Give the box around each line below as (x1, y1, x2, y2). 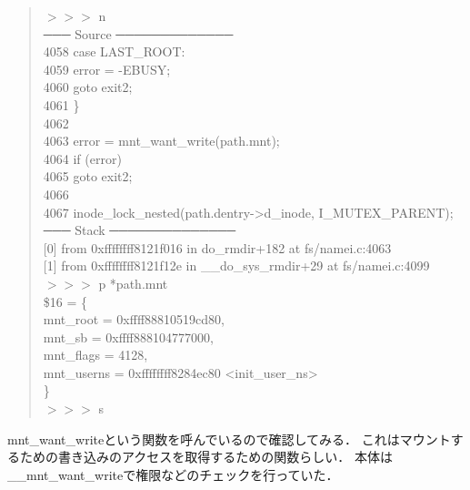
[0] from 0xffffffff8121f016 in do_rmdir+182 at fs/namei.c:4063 (43, 238, 392, 257)
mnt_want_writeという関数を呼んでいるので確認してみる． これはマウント (7, 429, 451, 448)
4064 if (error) (43, 148, 122, 168)
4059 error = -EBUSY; (43, 59, 171, 78)
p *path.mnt (98, 273, 168, 292)
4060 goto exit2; (43, 77, 133, 97)
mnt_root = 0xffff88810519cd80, (43, 310, 225, 329)
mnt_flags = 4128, (43, 345, 148, 364)
